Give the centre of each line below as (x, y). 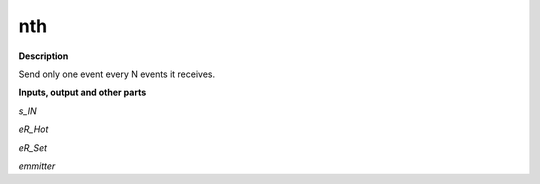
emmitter (37, 166)
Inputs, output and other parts (82, 92)
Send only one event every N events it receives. (117, 74)
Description (43, 56)
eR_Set (33, 147)
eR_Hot (33, 129)
